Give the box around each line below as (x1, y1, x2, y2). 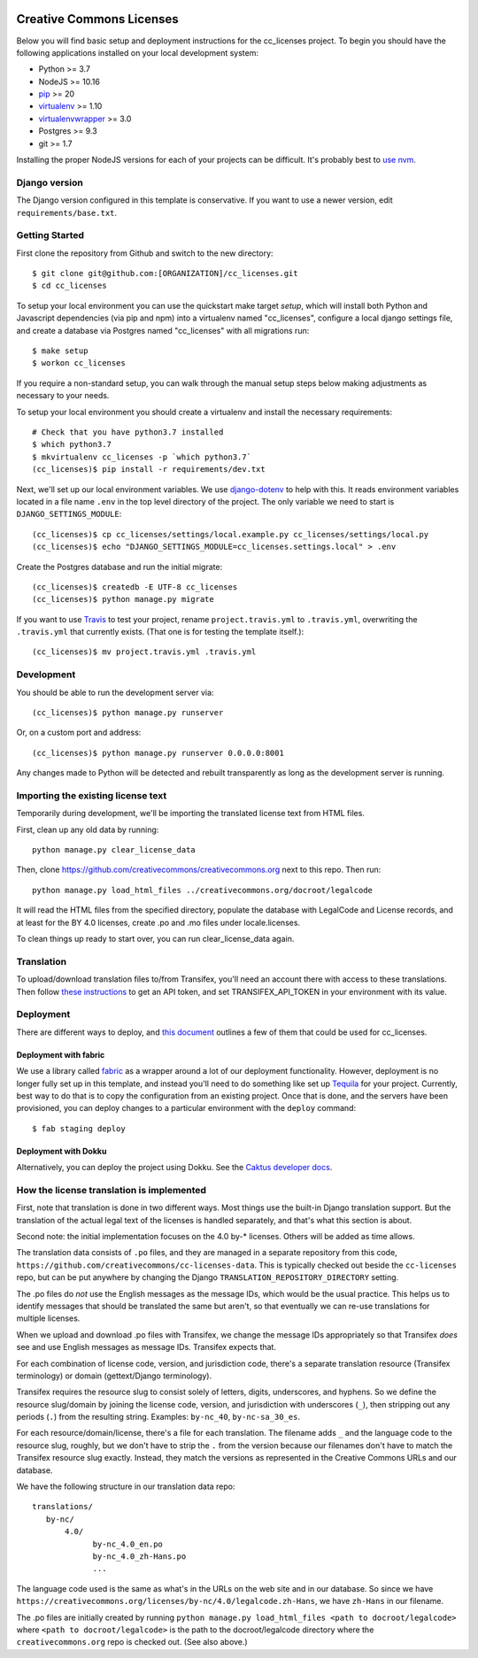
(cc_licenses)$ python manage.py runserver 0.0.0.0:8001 (32, 748, 285, 758)
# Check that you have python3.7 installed (32, 428, 224, 437)
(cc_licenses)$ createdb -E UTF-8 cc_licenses (32, 582, 238, 592)
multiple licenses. (16, 1313, 81, 1323)
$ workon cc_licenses (32, 359, 126, 368)
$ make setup (32, 346, 89, 356)
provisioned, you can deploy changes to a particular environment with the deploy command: (16, 1103, 357, 1114)
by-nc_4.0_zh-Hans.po (92, 1551, 187, 1562)
